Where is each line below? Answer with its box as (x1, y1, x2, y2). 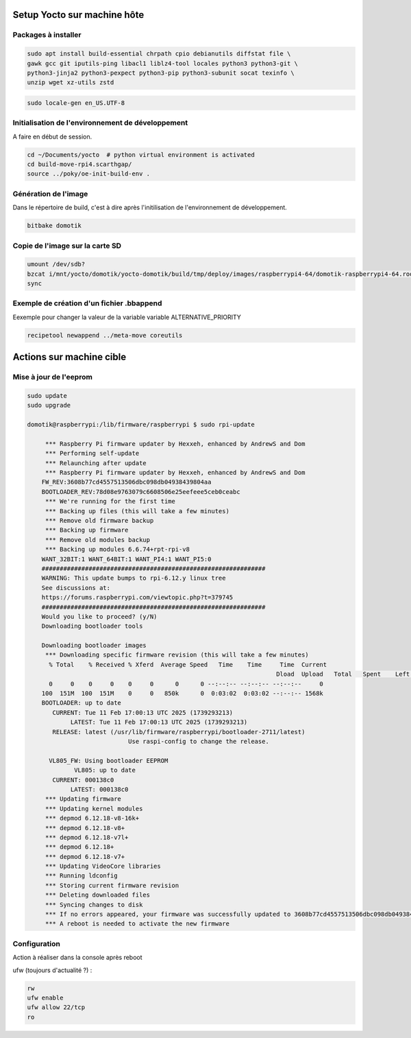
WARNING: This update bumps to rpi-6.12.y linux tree (41, 574, 226, 582)
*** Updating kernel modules (45, 805, 143, 812)
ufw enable (27, 993, 64, 1002)
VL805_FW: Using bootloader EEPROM (49, 757, 169, 764)
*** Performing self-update (45, 449, 140, 458)
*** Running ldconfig (45, 872, 118, 880)
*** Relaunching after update (45, 459, 147, 467)
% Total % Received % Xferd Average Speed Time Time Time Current (49, 661, 327, 668)
